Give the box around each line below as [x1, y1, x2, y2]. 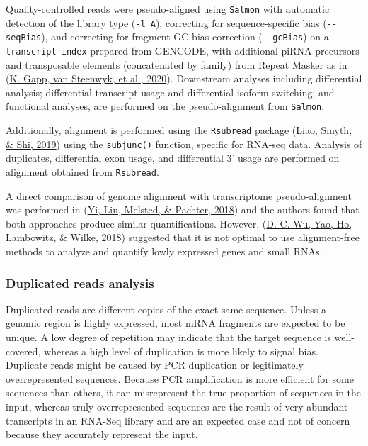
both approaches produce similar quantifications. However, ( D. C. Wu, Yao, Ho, [6, 216, 352, 230]
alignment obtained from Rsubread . [6, 164, 159, 179]
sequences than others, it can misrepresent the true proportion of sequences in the [6, 385, 362, 400]
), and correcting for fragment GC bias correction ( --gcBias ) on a [41, 29, 329, 44]
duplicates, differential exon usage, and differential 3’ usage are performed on [6, 150, 340, 165]
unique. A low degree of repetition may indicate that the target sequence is [6, 330, 331, 344]
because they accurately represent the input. [6, 427, 198, 442]
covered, [6, 343, 41, 358]
